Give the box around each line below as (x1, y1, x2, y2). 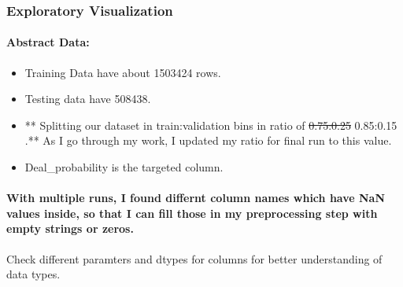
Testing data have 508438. (24, 90, 151, 107)
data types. (6, 266, 61, 282)
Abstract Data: (6, 34, 90, 50)
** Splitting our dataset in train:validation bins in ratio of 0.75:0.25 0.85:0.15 (24, 116, 397, 133)
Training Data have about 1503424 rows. (24, 64, 221, 80)
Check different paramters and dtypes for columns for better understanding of (6, 250, 383, 267)
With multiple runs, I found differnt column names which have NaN (6, 189, 386, 206)
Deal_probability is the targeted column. (24, 159, 224, 175)
